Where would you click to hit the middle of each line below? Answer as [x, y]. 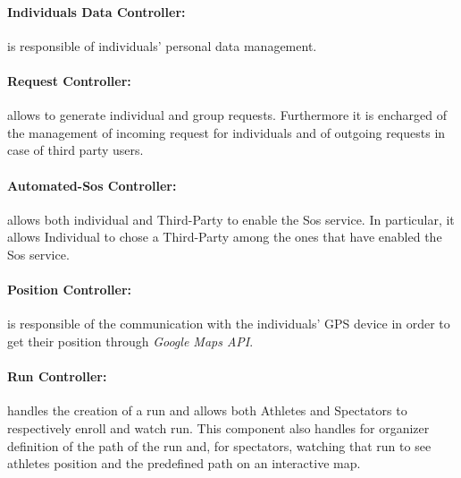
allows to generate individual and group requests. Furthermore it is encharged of [227, 115]
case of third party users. [75, 150]
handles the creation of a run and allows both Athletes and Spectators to [207, 410]
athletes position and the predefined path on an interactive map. [184, 463]
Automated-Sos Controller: [92, 185]
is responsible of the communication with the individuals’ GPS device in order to [229, 324]
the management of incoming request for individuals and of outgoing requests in [226, 132]
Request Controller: [69, 80]
